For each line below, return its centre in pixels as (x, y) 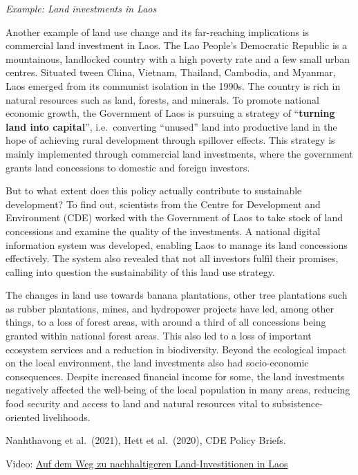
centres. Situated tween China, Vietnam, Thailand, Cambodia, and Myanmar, (171, 72)
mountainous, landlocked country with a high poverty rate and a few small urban (178, 58)
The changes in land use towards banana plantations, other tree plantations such (177, 295)
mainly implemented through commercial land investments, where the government (179, 153)
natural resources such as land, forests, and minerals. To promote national (162, 99)
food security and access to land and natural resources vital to (138, 403)
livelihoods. (67, 417)
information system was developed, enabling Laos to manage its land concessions (177, 244)
